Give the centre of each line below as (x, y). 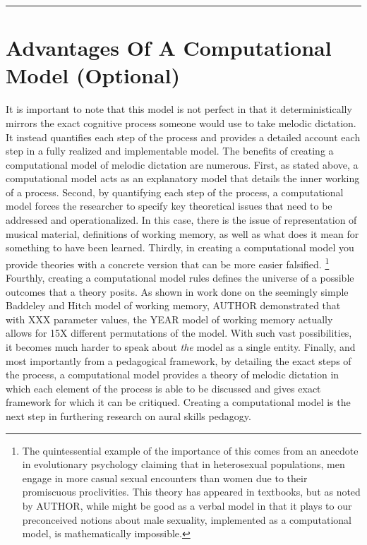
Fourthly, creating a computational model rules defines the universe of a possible (180, 278)
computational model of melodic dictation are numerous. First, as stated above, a (182, 164)
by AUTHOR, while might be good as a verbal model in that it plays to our (187, 505)
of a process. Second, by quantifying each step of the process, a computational (175, 192)
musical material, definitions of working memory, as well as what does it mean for (182, 233)
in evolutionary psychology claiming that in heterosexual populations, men (183, 464)
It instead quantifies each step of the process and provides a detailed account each (183, 137)
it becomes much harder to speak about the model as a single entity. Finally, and (181, 347)
